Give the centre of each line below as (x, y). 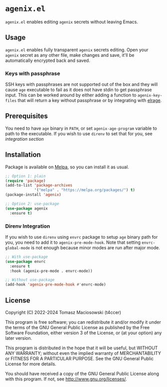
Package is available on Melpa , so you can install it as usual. (67, 167)
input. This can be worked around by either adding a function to (71, 95)
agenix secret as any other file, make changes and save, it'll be (70, 55)
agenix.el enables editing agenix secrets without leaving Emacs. (72, 22)
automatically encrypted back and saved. (48, 60)
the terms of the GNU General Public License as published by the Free (77, 328)
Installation (23, 155)
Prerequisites (26, 116)
